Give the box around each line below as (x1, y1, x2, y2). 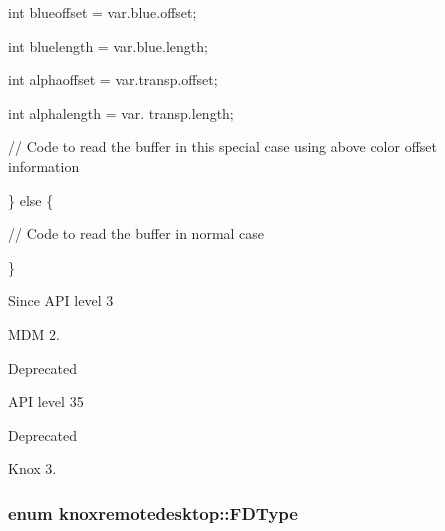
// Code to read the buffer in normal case (8, 223, 265, 244)
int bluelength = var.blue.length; (8, 35, 208, 56)
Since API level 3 (8, 290, 114, 311)
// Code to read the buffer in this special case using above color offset (8, 136, 438, 157)
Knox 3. (8, 458, 57, 479)
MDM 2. (8, 323, 60, 344)
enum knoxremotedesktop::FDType (8, 500, 298, 525)
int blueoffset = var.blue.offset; (8, 2, 197, 22)
